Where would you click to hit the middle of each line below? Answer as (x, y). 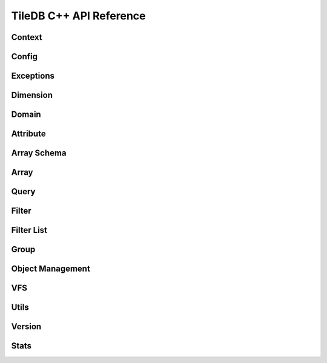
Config (24, 57)
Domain (26, 115)
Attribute (28, 134)
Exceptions (33, 76)
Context (27, 37)
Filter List (29, 230)
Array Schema (39, 153)
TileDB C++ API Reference (78, 16)
